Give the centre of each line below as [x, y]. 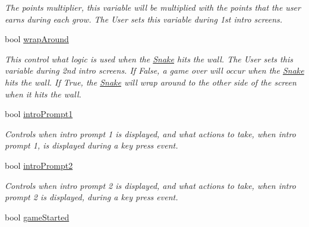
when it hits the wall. [43, 94]
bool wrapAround [37, 39]
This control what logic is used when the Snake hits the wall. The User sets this [149, 59]
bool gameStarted [37, 217]
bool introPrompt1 [39, 114]
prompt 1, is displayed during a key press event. [92, 145]
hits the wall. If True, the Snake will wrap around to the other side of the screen [151, 82]
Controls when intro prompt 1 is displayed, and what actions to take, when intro [150, 133]
